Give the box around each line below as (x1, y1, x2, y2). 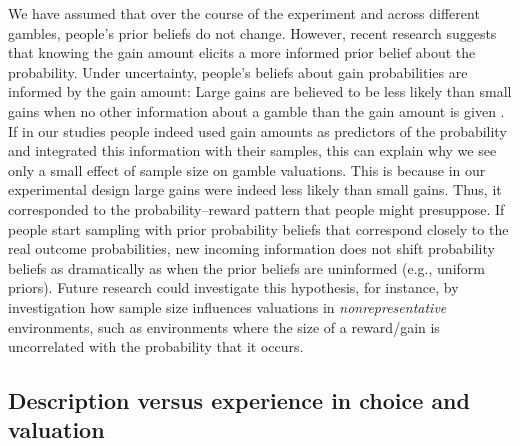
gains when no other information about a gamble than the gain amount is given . (8, 100, 505, 121)
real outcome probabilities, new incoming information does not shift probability (8, 238, 495, 259)
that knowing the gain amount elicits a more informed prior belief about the (8, 42, 476, 63)
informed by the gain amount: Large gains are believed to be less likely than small (8, 81, 512, 102)
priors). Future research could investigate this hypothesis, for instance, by (8, 277, 459, 298)
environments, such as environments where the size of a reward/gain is (8, 316, 440, 337)
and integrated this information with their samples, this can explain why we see (8, 140, 497, 161)
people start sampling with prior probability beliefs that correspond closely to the (8, 218, 509, 239)
